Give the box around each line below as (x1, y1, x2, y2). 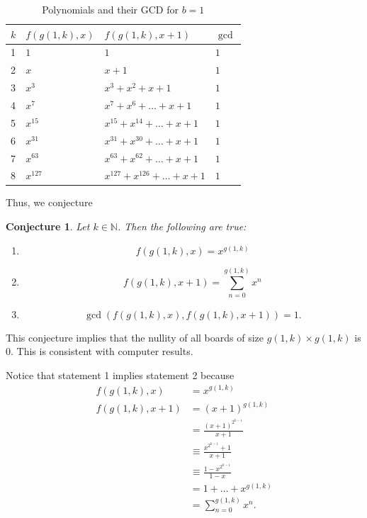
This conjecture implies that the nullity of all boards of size (6, 330, 264, 344)
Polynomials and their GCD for (42, 2, 179, 16)
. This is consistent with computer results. (11, 344, 193, 359)
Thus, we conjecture (6, 195, 93, 210)
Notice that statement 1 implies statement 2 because (6, 367, 235, 382)
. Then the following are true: (117, 219, 247, 234)
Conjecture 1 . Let (6, 219, 90, 234)
